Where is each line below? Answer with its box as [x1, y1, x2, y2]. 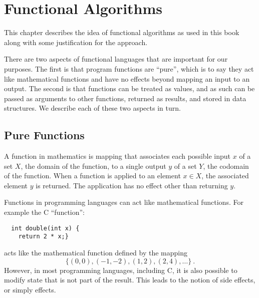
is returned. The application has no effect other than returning [36, 180, 228, 190]
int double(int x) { [11, 224, 80, 232]
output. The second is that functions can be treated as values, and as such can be [4, 83, 255, 94]
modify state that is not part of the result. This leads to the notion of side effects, [4, 274, 255, 285]
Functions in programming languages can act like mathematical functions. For [4, 197, 243, 207]
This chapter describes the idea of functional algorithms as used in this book [4, 27, 239, 38]
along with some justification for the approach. [4, 37, 148, 47]
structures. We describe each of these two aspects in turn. [4, 103, 181, 113]
